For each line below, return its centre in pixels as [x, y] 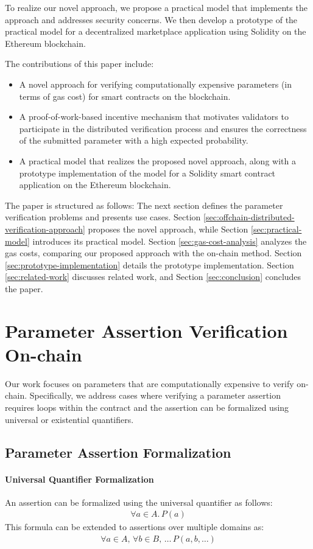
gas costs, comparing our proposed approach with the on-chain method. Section [153, 253]
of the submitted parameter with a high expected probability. [134, 140]
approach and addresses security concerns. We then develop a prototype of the [151, 19]
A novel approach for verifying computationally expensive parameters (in [156, 84]
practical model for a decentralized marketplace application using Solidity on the [156, 31]
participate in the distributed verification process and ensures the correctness [163, 128]
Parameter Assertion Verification [146, 330]
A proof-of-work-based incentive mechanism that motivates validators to [154, 117]
